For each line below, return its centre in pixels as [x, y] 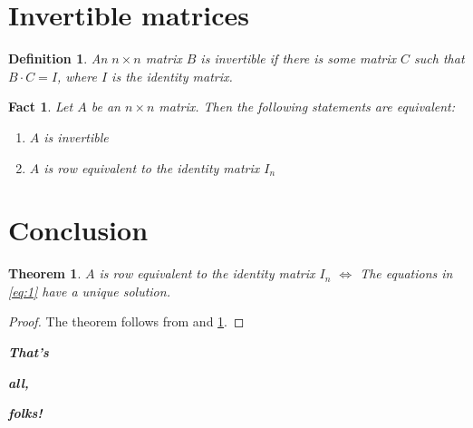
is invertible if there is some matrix [299, 58]
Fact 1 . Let [41, 107]
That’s [29, 352]
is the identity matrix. [172, 76]
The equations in [406, 273]
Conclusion [78, 230]
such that [439, 58]
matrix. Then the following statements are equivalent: [307, 107]
